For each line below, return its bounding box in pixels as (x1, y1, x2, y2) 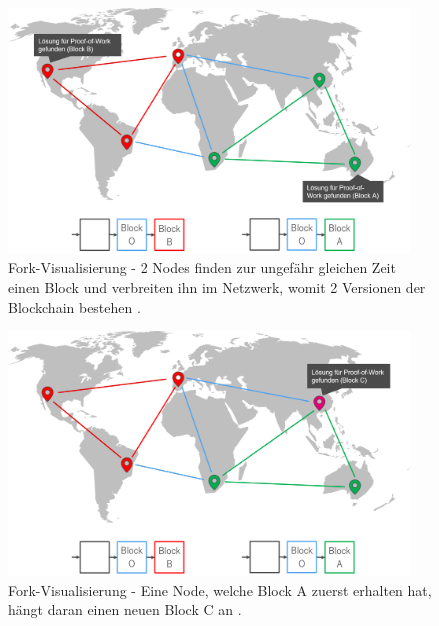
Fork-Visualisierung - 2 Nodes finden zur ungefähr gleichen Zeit (8, 257, 396, 278)
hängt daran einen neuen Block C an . (8, 599, 242, 620)
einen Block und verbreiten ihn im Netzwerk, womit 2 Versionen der (8, 277, 426, 298)
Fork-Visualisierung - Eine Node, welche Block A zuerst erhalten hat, (8, 579, 432, 600)
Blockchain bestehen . (8, 296, 141, 317)
